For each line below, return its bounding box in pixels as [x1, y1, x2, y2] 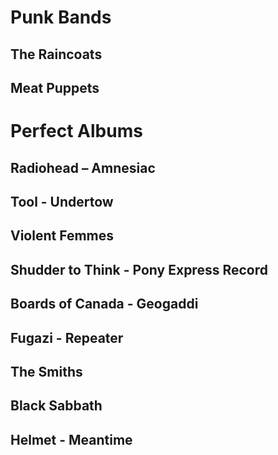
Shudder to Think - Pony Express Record [10, 261, 268, 278]
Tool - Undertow [10, 193, 114, 210]
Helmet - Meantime [10, 431, 133, 448]
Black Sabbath [10, 397, 103, 415]
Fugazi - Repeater [10, 329, 124, 346]
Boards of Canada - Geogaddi [10, 296, 199, 313]
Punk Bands [10, 6, 112, 29]
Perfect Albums [10, 120, 143, 143]
